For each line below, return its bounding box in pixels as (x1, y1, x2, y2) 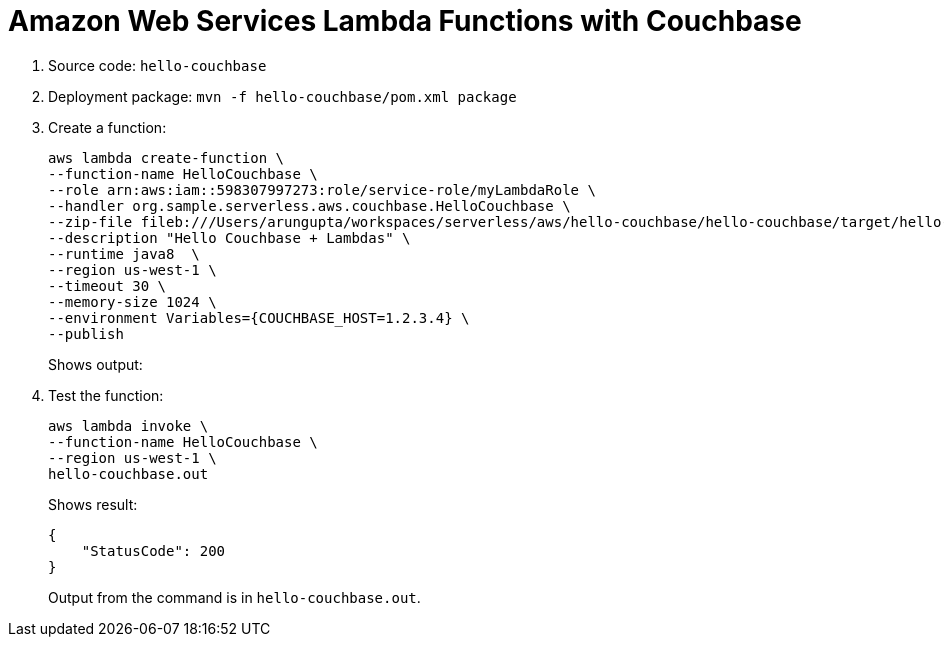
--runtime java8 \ (48, 245, 200, 262)
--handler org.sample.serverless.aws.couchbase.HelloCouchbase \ (48, 197, 571, 214)
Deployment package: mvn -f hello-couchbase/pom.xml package (48, 87, 517, 105)
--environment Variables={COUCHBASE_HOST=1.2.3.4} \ (48, 309, 470, 326)
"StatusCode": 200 (81, 542, 226, 559)
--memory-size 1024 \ (48, 293, 217, 310)
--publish (48, 325, 124, 342)
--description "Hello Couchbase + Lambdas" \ (48, 229, 411, 246)
